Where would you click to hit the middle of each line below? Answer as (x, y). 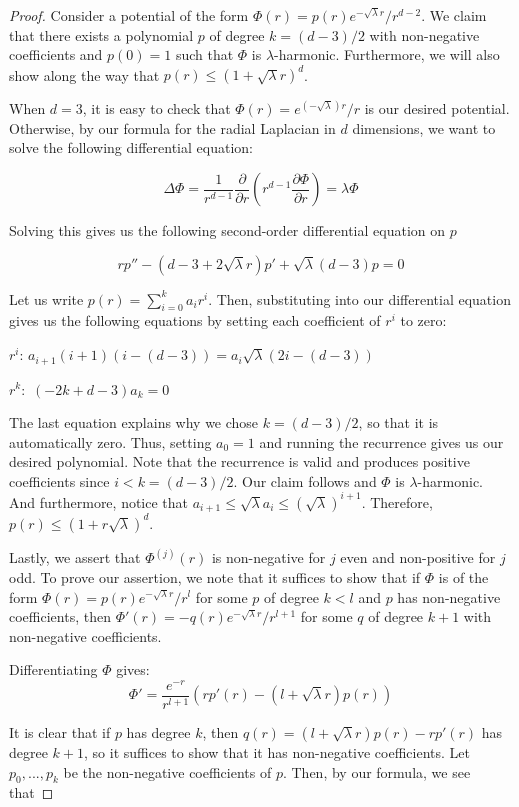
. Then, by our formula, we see (376, 771)
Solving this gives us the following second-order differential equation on (227, 230)
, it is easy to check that (156, 108)
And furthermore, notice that (99, 501)
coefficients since (59, 480)
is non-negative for (268, 557)
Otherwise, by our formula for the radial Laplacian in (172, 127)
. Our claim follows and (305, 480)
